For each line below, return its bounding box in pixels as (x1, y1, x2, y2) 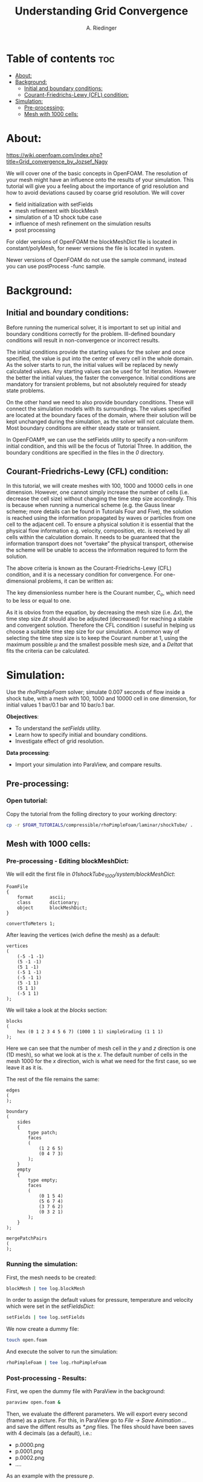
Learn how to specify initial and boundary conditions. (14, 731, 148, 739)
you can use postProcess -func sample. (6, 262, 106, 270)
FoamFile (6, 884, 28, 890)
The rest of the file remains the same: (6, 1076, 100, 1083)
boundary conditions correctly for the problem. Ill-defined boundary (6, 330, 175, 337)
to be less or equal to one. (6, 597, 71, 604)
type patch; (28, 1130, 59, 1136)
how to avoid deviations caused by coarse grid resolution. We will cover (6, 189, 185, 196)
